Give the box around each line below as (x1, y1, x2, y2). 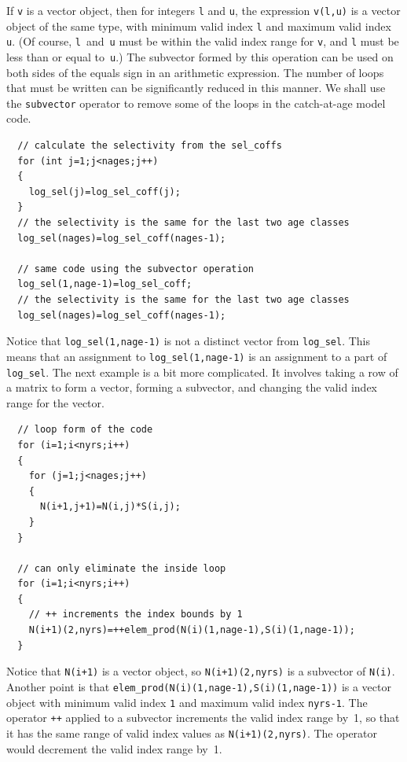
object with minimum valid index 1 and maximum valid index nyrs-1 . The (6, 694, 368, 710)
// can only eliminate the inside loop (17, 562, 226, 574)
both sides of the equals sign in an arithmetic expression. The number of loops (6, 64, 384, 80)
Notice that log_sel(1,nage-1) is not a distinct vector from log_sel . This (6, 333, 371, 349)
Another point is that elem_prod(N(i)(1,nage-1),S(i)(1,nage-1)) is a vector (6, 678, 391, 694)
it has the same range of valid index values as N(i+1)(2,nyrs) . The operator (6, 724, 378, 741)
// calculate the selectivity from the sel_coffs (17, 140, 282, 152)
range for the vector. (6, 394, 104, 410)
